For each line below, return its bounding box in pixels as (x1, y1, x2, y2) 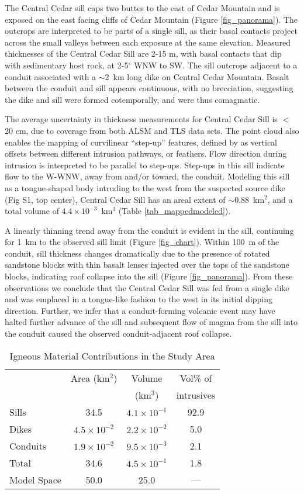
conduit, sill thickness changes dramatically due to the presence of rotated (5, 247, 270, 259)
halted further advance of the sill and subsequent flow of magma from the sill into (5, 316, 298, 328)
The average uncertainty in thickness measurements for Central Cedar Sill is (5, 113, 278, 125)
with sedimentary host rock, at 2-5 (5, 58, 129, 71)
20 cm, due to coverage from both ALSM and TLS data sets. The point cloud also (5, 124, 299, 136)
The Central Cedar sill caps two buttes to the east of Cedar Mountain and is (5, 2, 280, 13)
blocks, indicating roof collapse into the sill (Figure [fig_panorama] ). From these (5, 270, 293, 282)
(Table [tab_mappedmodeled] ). (118, 205, 231, 217)
